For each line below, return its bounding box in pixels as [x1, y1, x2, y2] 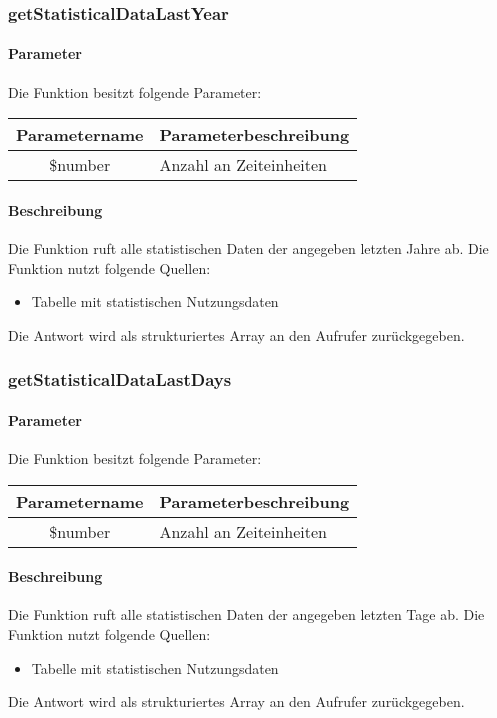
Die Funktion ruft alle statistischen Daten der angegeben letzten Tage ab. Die [8, 604, 485, 625]
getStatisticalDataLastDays [8, 367, 232, 392]
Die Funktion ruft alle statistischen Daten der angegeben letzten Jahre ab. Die [8, 238, 489, 259]
